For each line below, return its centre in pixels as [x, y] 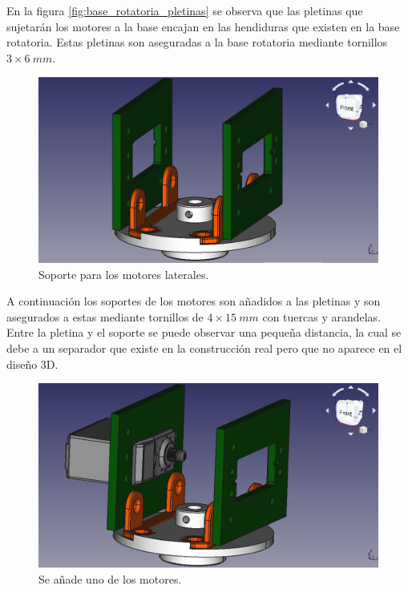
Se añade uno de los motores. [110, 578]
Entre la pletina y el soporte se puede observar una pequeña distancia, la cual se [204, 332]
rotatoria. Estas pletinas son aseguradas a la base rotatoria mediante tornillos [197, 42]
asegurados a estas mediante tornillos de [105, 316]
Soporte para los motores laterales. [124, 274]
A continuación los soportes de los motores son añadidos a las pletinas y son [194, 301]
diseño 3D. [32, 364]
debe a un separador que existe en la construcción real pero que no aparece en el [204, 348]
